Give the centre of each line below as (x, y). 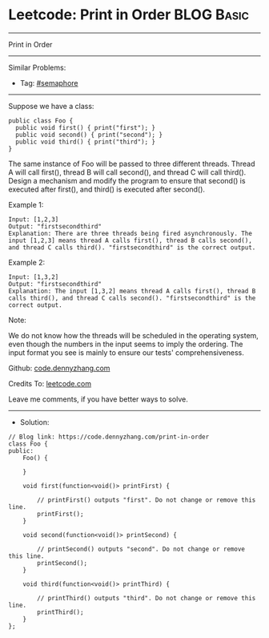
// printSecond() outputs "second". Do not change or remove (141, 549)
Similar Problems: (37, 67)
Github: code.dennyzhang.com (59, 368)
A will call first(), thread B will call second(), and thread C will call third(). (127, 172)
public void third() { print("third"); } (86, 142)
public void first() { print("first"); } (86, 127)
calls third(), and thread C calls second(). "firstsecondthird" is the (132, 298)
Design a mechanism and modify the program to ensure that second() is (127, 180)
